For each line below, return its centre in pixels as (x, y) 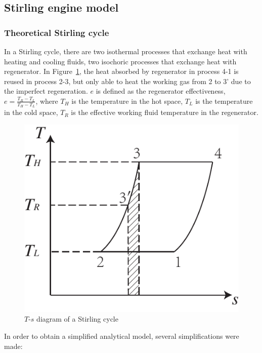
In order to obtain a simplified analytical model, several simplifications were (122, 336)
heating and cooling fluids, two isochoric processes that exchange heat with (120, 61)
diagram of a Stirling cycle (77, 319)
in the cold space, (31, 112)
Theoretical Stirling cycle (57, 32)
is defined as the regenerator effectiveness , (161, 91)
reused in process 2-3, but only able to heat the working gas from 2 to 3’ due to (127, 81)
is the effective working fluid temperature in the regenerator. (165, 112)
